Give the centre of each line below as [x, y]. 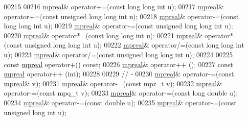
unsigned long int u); [35, 112]
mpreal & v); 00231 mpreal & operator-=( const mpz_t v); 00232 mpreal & [113, 83]
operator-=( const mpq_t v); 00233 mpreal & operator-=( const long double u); [121, 93]
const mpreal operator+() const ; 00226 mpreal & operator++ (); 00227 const [119, 64]
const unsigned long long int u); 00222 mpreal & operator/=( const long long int [125, 45]
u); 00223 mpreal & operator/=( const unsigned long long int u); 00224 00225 [118, 54]
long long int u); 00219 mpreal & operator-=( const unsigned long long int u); [119, 26]
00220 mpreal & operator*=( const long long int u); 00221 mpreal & [103, 35]
